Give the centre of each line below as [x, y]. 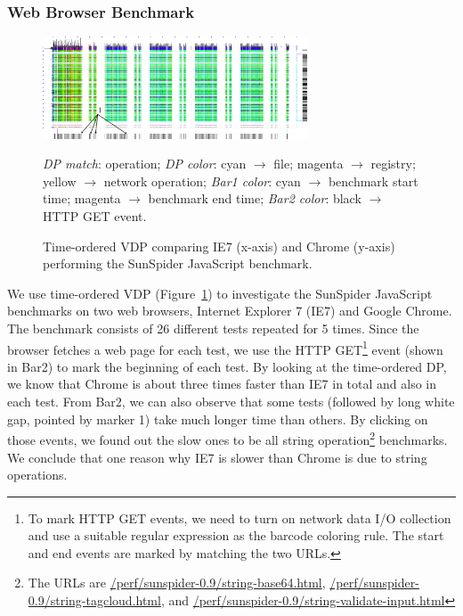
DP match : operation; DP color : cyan [145, 164]
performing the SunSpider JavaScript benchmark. [178, 263]
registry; [393, 164]
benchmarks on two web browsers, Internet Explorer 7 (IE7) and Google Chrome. [230, 311]
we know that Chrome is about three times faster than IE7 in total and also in [222, 384]
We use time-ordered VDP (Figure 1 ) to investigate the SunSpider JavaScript [220, 293]
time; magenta [82, 198]
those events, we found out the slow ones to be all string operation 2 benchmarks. [227, 438]
